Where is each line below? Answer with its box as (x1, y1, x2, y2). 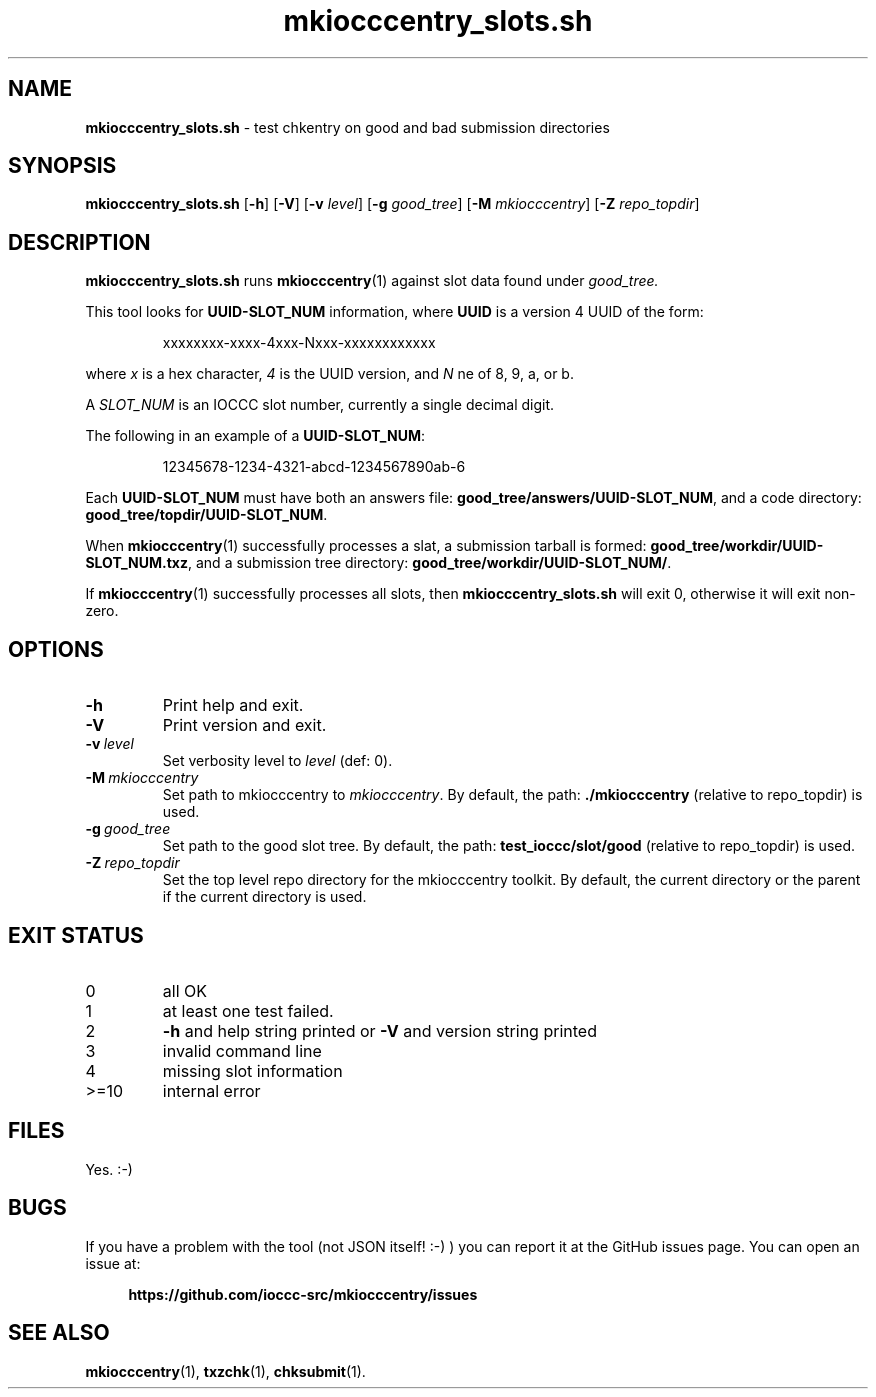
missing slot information (162, 1060, 343, 1081)
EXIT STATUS (8, 922, 144, 948)
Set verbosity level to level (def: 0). (162, 752, 393, 770)
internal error (162, 1080, 261, 1101)
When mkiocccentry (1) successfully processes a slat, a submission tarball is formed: (85, 537, 647, 555)
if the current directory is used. (162, 888, 367, 906)
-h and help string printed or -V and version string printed (162, 1020, 597, 1041)
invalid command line (162, 1040, 322, 1061)
